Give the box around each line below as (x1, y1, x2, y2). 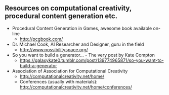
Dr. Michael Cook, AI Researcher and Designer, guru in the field (12, 41, 144, 47)
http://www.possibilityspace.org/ (19, 46, 88, 52)
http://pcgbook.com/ (19, 36, 63, 42)
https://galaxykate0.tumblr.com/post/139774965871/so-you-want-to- (19, 57, 164, 63)
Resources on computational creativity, (5, 4, 132, 13)
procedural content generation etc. (5, 12, 117, 21)
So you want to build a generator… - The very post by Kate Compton (12, 52, 155, 58)
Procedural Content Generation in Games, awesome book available (12, 25, 152, 31)
